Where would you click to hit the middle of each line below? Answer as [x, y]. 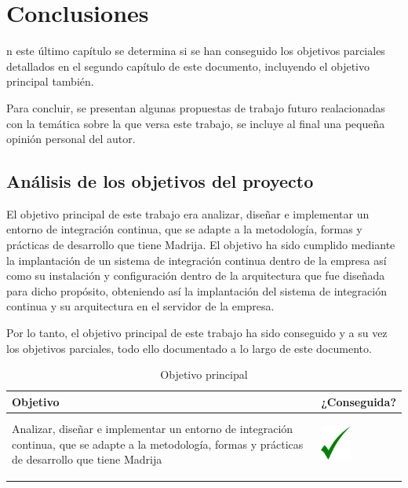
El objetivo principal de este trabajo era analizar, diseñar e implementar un [188, 213]
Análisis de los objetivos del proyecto [160, 181]
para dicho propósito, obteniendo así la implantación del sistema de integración [197, 290]
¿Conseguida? [359, 401]
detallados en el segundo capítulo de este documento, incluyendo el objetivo [188, 66]
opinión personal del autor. [71, 139]
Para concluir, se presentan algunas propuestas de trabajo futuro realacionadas [196, 107]
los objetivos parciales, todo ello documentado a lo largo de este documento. [189, 348]
